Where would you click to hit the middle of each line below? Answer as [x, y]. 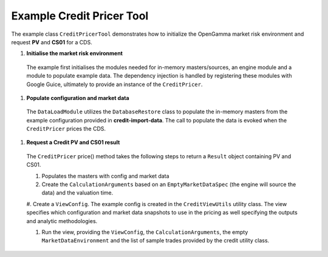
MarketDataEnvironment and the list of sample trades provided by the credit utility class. [155, 241]
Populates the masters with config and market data [105, 176]
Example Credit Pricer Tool [80, 16]
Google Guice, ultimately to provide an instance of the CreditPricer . [114, 84]
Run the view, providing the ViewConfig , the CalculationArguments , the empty [145, 232]
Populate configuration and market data [78, 98]
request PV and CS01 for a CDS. [52, 42]
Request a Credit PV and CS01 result [73, 142]
